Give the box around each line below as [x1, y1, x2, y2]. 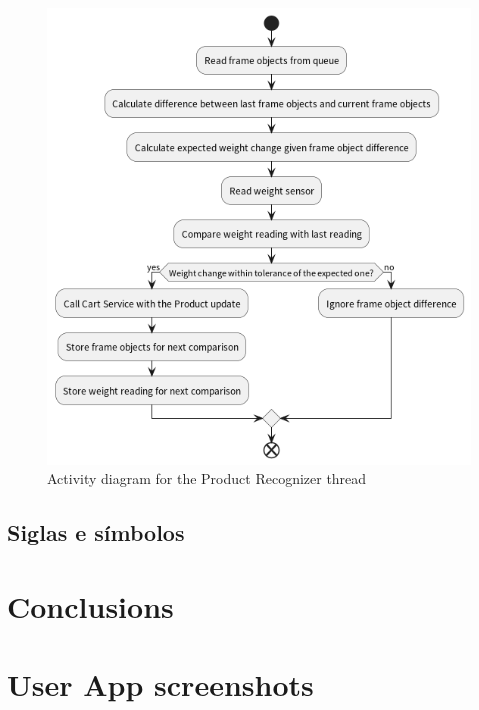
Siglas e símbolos [7, 517, 185, 548]
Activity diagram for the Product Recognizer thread [47, 468, 367, 489]
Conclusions [7, 585, 174, 626]
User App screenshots [7, 664, 314, 705]
